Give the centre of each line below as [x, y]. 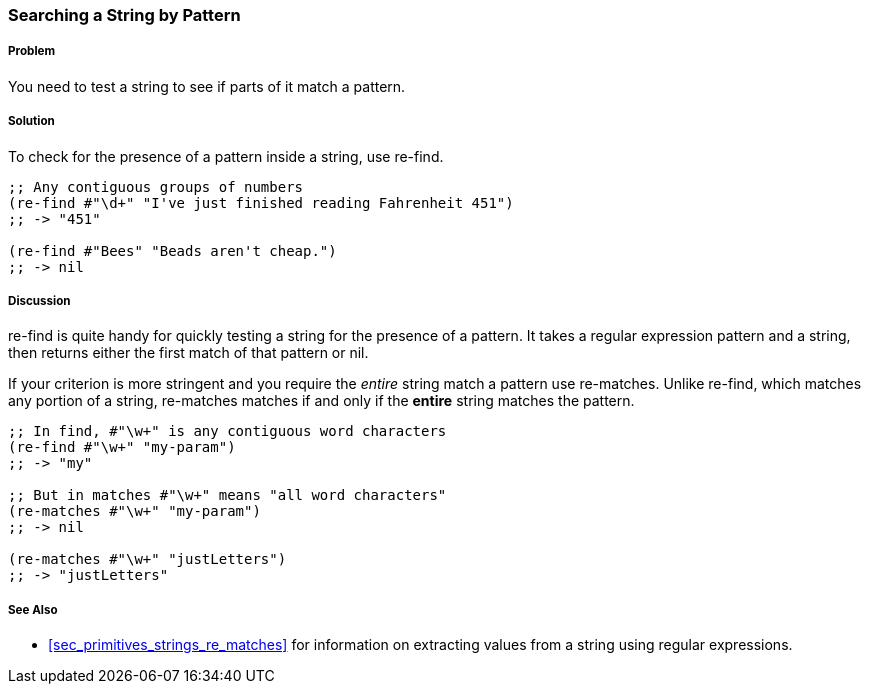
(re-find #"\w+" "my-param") [122, 447]
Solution [31, 121]
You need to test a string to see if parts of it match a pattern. [207, 86]
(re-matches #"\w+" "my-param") [134, 511]
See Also [33, 609]
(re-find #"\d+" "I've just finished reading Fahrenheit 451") [261, 202]
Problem [32, 51]
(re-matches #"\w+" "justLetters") [147, 559]
